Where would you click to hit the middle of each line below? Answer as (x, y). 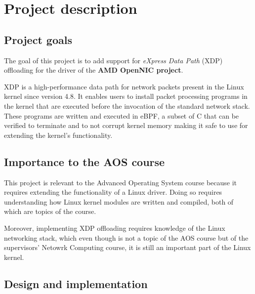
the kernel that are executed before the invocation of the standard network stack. (127, 105)
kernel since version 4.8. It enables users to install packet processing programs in (126, 96)
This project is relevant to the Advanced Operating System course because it (121, 182)
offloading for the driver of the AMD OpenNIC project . (94, 70)
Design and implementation (76, 283)
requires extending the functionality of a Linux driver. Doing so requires (113, 192)
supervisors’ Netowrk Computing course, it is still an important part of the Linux (127, 247)
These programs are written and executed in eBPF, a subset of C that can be (122, 115)
